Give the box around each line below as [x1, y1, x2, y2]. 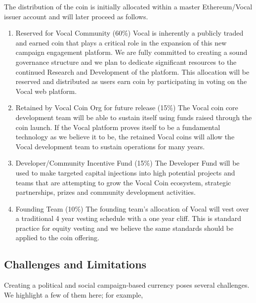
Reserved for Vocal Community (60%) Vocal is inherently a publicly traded [15, 28, 244, 38]
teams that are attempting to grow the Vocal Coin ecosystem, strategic [15, 177, 231, 187]
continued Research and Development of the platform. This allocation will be [15, 66, 250, 77]
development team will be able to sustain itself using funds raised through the [15, 112, 252, 122]
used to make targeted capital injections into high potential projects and [15, 167, 235, 177]
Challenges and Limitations [4, 257, 147, 272]
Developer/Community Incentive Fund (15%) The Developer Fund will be [15, 158, 240, 168]
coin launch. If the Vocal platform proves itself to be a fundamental [15, 122, 220, 132]
